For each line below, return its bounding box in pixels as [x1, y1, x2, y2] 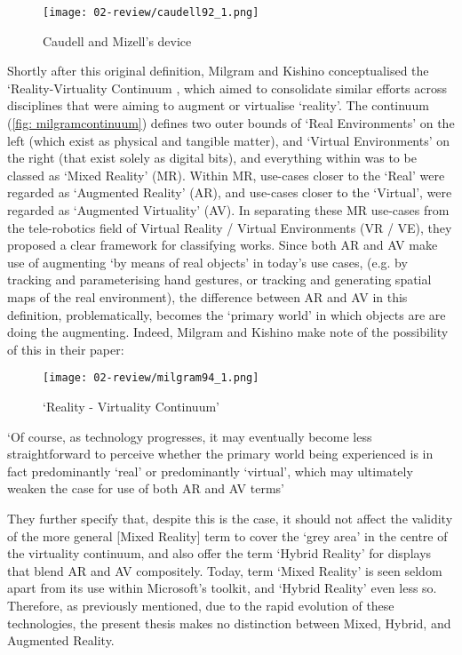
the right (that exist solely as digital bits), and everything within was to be [7, 148, 417, 167]
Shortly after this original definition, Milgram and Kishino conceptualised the [7, 61, 429, 80]
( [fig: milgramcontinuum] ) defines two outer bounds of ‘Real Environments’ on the [7, 114, 455, 132]
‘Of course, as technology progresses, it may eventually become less [7, 427, 372, 445]
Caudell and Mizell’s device [43, 31, 192, 50]
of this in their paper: [7, 339, 124, 358]
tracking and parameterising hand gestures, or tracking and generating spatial [7, 270, 432, 289]
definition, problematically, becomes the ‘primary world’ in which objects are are [7, 305, 446, 324]
